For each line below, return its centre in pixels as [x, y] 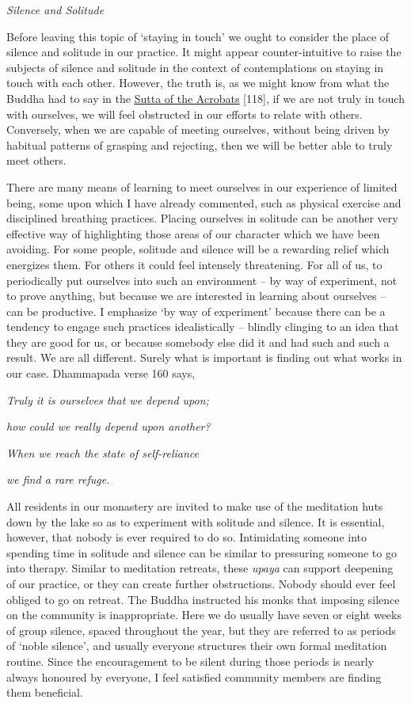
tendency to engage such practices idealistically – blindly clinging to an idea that [203, 327]
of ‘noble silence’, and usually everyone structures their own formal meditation [197, 646]
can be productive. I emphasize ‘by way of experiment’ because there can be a [196, 311]
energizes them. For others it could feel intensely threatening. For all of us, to [194, 264]
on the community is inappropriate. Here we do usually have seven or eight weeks [204, 615]
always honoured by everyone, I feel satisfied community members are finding [194, 676]
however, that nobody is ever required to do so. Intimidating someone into [186, 537]
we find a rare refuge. [58, 479]
